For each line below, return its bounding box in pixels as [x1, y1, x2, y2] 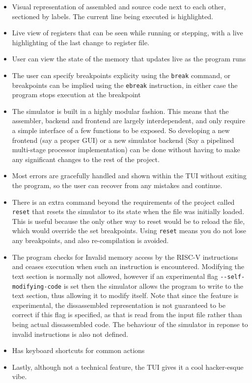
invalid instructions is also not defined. [12, 328, 128, 339]
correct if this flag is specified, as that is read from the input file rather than [12, 309, 242, 320]
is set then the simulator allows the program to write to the [63, 280, 243, 291]
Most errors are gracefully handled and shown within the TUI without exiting [12, 170, 247, 181]
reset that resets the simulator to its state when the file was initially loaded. [12, 206, 245, 217]
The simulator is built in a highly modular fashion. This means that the [12, 106, 229, 116]
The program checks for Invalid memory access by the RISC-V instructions [12, 251, 238, 262]
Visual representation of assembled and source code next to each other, [12, 1, 226, 11]
